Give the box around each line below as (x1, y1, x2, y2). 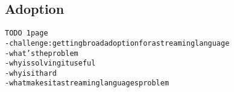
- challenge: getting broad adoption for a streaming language (5, 38, 230, 48)
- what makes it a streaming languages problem (5, 79, 169, 88)
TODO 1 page (5, 29, 48, 38)
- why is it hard (5, 69, 57, 78)
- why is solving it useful (5, 59, 96, 68)
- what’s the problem (5, 49, 78, 58)
